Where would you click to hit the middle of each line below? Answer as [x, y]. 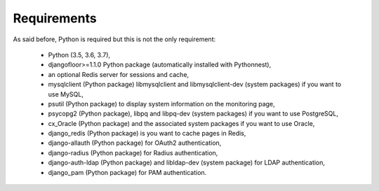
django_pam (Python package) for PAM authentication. [127, 172]
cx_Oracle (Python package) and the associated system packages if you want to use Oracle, [181, 123]
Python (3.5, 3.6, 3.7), [79, 55]
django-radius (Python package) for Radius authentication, [133, 153]
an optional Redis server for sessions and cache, [119, 74]
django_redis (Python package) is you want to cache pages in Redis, [147, 134]
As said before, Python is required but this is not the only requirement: [114, 39]
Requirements [55, 18]
